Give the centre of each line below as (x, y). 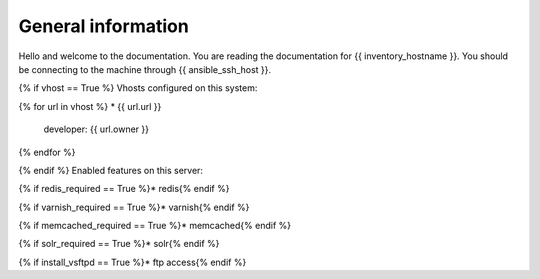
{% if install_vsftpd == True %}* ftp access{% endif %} (132, 262)
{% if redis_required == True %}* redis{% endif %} (124, 189)
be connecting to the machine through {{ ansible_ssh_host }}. (145, 69)
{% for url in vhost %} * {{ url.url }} (90, 106)
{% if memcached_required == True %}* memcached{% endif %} (155, 226)
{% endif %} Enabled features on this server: (111, 170)
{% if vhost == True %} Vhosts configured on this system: (138, 88)
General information (103, 26)
